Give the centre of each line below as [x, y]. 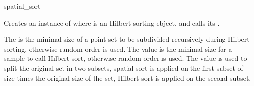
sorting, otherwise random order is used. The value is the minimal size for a [118, 48]
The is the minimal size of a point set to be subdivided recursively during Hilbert [127, 39]
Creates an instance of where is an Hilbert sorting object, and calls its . [112, 22]
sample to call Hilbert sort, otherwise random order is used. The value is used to [126, 58]
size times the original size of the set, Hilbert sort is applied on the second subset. [127, 77]
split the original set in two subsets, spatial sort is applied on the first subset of [124, 68]
